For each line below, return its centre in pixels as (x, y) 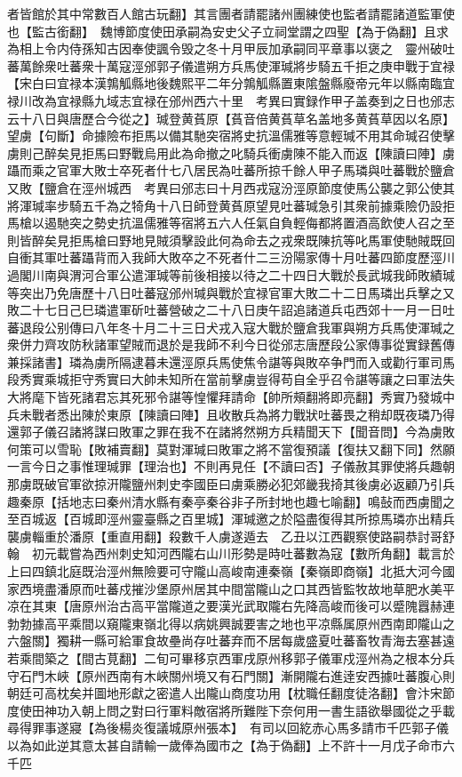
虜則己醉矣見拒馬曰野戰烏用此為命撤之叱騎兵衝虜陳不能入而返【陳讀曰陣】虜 (231, 152)
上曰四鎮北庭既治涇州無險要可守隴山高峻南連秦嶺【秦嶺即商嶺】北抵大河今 (225, 571)
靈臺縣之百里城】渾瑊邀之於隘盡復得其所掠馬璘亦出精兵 (293, 519)
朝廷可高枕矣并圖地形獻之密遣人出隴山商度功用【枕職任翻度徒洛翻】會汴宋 (225, 693)
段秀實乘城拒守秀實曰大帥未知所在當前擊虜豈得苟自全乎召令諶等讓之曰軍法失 (231, 379)
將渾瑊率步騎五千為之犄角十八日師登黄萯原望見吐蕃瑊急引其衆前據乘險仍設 (225, 205)
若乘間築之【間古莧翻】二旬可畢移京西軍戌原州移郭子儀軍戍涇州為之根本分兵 (231, 657)
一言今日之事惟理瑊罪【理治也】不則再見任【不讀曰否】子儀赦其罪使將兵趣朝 (231, 466)
